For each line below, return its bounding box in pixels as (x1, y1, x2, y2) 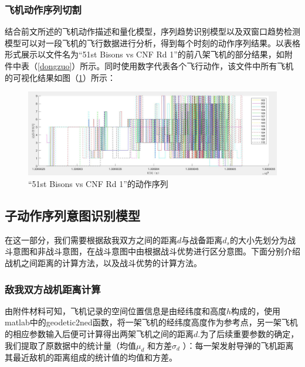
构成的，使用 (231, 304, 281, 317)
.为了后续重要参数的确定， (198, 328, 299, 340)
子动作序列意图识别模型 (5, 206, 140, 225)
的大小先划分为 (229, 233, 287, 246)
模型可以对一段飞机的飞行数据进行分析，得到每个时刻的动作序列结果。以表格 (5, 36, 300, 49)
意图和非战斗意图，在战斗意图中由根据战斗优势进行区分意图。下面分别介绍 (12, 245, 300, 257)
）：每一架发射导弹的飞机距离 (182, 339, 294, 351)
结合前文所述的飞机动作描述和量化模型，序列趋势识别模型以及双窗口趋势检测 (5, 25, 300, 38)
